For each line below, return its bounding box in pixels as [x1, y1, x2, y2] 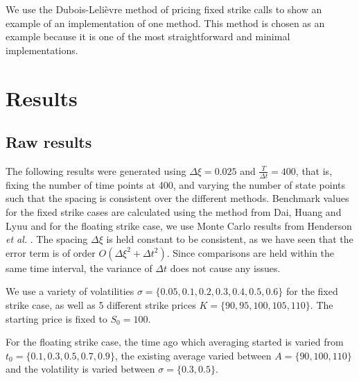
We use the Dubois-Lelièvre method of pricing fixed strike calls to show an [6, 2, 322, 16]
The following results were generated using [6, 163, 186, 178]
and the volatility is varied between [6, 362, 155, 376]
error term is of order [6, 245, 96, 260]
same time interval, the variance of [6, 260, 152, 275]
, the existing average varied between [114, 348, 272, 362]
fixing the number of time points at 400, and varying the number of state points [6, 177, 345, 192]
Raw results [6, 131, 92, 153]
